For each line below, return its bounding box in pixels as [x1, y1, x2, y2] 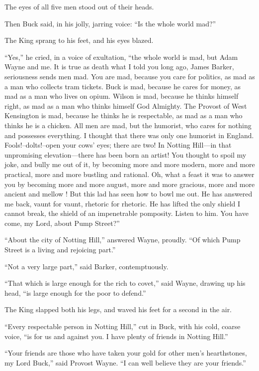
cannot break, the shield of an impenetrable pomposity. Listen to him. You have [4, 208, 249, 218]
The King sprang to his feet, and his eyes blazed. [4, 35, 154, 45]
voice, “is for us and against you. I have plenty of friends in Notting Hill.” [4, 331, 228, 341]
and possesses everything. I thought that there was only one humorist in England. [4, 130, 254, 140]
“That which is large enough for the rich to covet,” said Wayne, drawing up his [4, 278, 246, 288]
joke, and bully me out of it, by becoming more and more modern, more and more [4, 159, 255, 170]
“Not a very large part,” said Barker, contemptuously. [4, 261, 169, 271]
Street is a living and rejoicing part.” [4, 244, 116, 255]
